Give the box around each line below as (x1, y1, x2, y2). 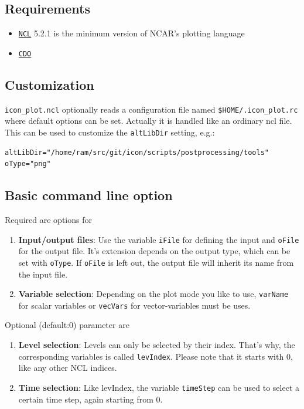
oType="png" (5, 160, 51, 168)
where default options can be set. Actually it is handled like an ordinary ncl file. (5, 114, 292, 127)
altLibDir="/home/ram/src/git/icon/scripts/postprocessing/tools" (5, 148, 269, 157)
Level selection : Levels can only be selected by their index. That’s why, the (18, 339, 295, 351)
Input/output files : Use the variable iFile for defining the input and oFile (18, 233, 299, 245)
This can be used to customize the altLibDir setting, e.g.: (5, 126, 215, 138)
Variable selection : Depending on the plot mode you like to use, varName (18, 288, 289, 300)
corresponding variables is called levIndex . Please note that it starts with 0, (18, 350, 293, 362)
